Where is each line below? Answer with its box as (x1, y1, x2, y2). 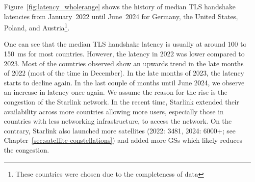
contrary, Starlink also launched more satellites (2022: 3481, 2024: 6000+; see (4, 125, 236, 135)
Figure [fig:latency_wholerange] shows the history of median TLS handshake (4, 1, 236, 11)
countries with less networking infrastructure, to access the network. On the (4, 116, 232, 126)
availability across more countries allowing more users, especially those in (4, 106, 224, 116)
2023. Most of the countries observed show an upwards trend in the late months (4, 58, 244, 68)
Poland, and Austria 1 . (4, 21, 70, 32)
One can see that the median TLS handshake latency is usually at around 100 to (4, 39, 247, 49)
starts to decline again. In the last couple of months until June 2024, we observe (4, 77, 245, 87)
